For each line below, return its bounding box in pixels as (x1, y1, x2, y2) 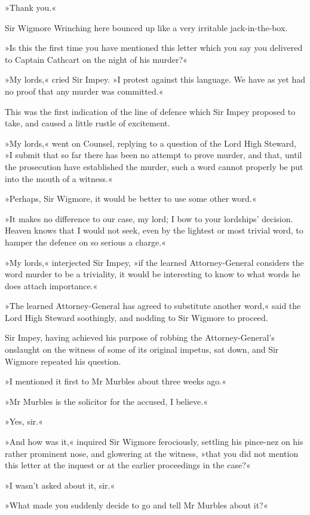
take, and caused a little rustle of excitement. (5, 117, 170, 129)
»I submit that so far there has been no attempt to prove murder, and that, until (5, 149, 302, 161)
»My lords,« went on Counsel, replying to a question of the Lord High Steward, (5, 137, 296, 149)
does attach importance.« (5, 279, 98, 292)
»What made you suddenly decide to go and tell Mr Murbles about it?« (5, 499, 268, 511)
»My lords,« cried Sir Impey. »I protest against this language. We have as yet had (5, 73, 306, 86)
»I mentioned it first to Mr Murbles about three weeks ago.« (5, 375, 226, 387)
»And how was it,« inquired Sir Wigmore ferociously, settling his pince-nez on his (5, 435, 303, 448)
